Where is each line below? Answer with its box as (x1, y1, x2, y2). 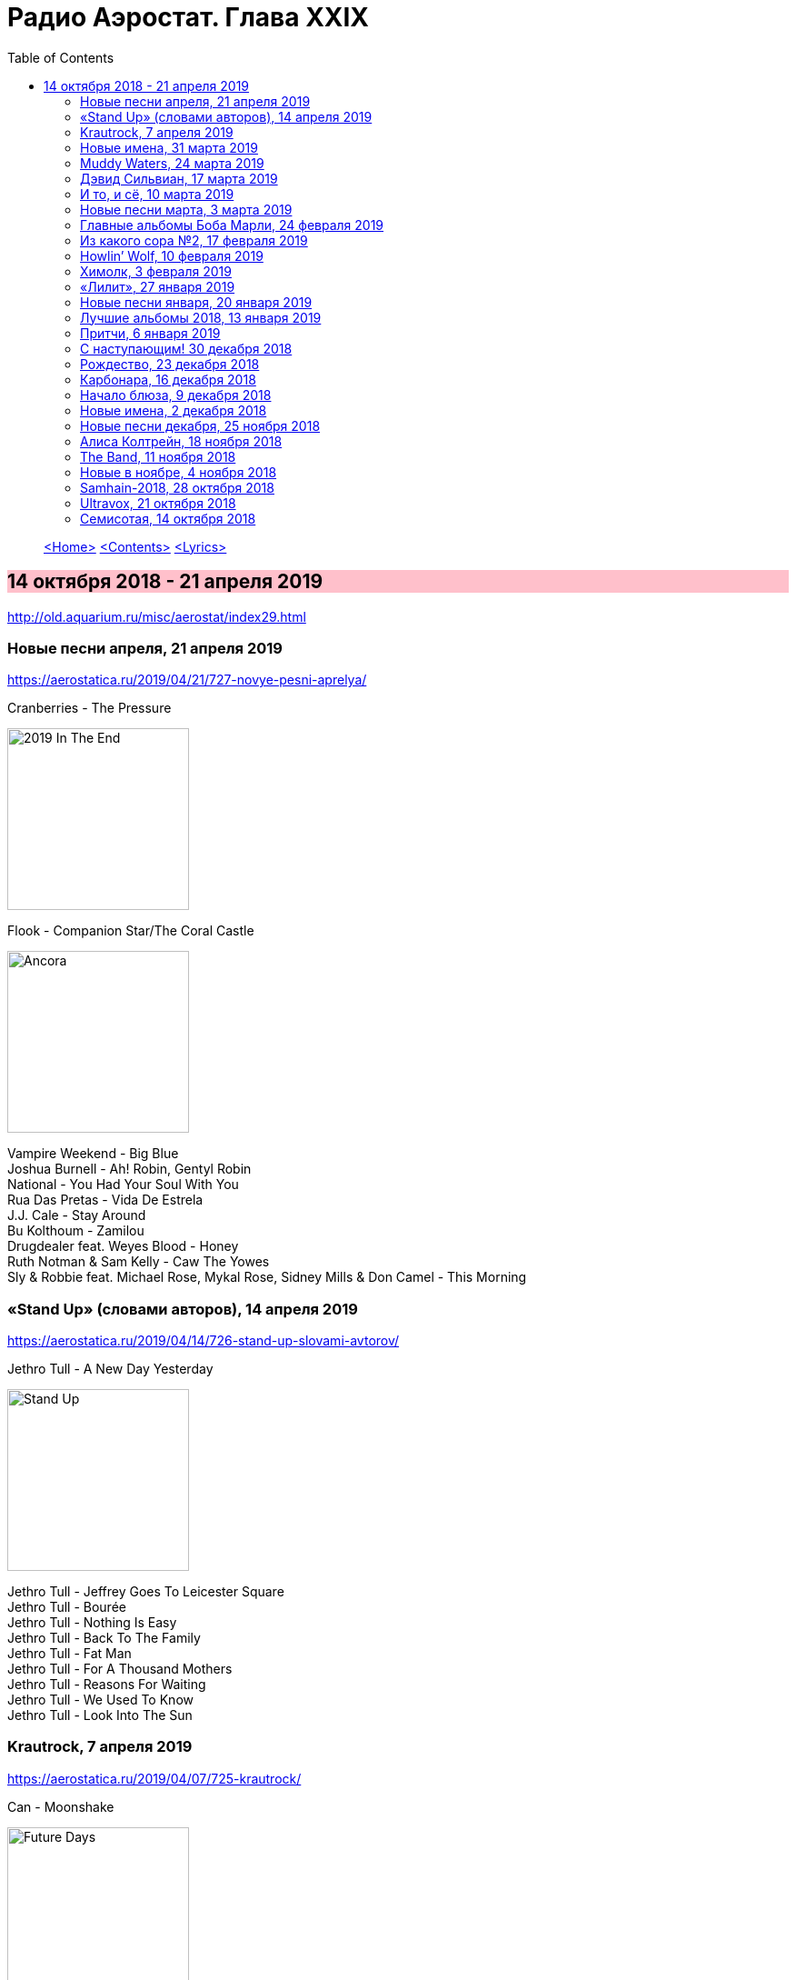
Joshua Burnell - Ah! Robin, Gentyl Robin (7, 1161, 252, 1177)
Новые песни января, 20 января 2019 (80, 294, 313, 310)
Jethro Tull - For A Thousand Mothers (7, 1661, 233, 1677)
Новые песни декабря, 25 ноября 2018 (80, 417, 321, 434)
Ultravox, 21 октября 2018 (80, 495, 236, 511)
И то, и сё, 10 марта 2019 (80, 185, 234, 202)
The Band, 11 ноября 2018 (80, 448, 236, 465)
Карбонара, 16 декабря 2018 (80, 371, 256, 387)
